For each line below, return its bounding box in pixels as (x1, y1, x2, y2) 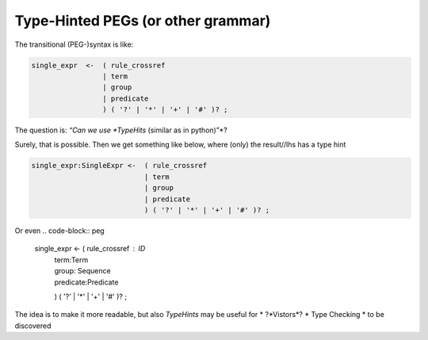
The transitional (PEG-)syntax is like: (14, 40, 134, 49)
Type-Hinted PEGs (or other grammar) (14, 12, 271, 29)
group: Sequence (54, 266, 111, 276)
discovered (14, 321, 52, 330)
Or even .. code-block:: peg (14, 226, 105, 235)
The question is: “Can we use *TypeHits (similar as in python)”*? (14, 125, 227, 135)
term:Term (54, 254, 89, 265)
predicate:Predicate (54, 277, 119, 287)
